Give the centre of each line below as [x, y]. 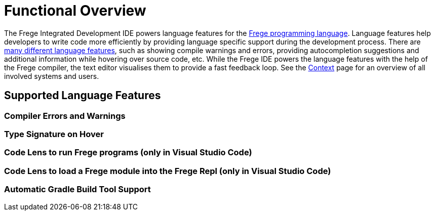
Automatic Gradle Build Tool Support [77, 189]
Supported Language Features [83, 96]
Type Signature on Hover [54, 134]
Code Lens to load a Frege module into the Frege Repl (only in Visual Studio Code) [168, 171]
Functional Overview [75, 11]
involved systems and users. [52, 76]
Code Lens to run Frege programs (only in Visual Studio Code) [128, 153]
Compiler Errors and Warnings [65, 116]
